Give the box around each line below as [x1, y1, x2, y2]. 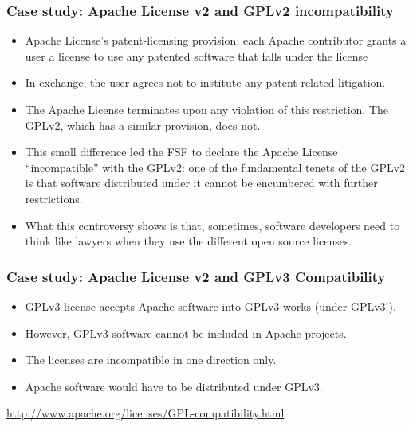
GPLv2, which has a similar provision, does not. [25, 116, 261, 133]
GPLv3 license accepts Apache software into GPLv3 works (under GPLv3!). [25, 297, 396, 314]
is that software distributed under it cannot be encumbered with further [25, 174, 378, 191]
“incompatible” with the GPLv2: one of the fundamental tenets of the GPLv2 [25, 159, 406, 175]
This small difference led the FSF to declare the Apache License [25, 143, 338, 160]
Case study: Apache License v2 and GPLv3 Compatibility [6, 266, 386, 286]
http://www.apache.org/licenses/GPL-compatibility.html [6, 405, 285, 421]
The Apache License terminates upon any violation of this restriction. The [25, 101, 389, 117]
